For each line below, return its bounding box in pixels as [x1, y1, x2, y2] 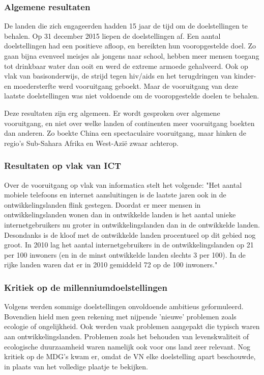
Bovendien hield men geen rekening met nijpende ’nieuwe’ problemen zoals [4, 311, 237, 321]
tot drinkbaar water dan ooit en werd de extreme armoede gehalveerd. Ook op [4, 60, 248, 71]
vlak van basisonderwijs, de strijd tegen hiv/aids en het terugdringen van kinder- [4, 70, 256, 81]
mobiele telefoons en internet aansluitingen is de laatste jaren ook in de [4, 189, 226, 200]
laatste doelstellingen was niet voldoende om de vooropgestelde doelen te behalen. [4, 90, 259, 101]
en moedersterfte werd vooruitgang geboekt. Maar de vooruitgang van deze [4, 80, 238, 91]
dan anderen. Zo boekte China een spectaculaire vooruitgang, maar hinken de [4, 128, 246, 138]
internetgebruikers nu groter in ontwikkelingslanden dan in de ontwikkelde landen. [4, 219, 260, 230]
